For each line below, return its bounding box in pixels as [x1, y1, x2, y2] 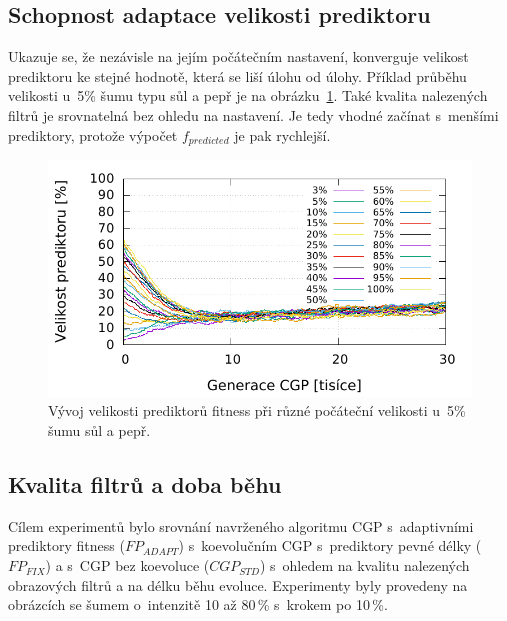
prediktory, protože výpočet [8, 124, 178, 145]
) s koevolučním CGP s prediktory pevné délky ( [178, 535, 482, 556]
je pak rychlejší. [234, 124, 331, 145]
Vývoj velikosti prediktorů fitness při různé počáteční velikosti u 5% [48, 400, 466, 421]
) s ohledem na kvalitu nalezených [259, 555, 470, 576]
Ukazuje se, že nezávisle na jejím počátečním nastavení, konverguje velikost [8, 46, 469, 67]
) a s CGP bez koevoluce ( [45, 555, 210, 576]
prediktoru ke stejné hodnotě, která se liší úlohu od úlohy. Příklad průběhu [8, 65, 467, 86]
